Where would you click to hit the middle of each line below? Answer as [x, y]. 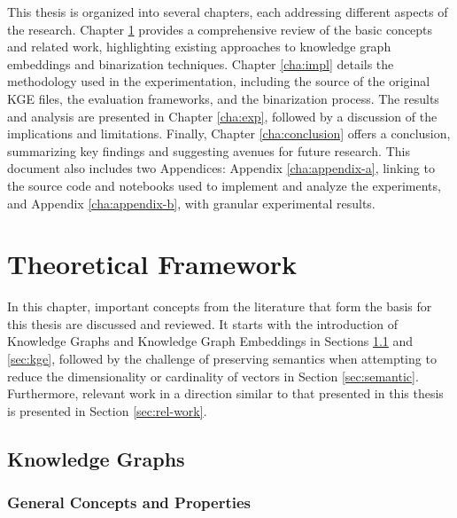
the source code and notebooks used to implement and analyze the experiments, [224, 185]
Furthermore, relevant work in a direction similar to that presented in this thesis [225, 393]
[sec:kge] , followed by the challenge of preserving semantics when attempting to [222, 359]
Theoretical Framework [152, 264]
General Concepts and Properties [129, 502]
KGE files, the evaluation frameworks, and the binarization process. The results [223, 98]
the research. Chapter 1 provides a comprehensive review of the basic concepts [220, 29]
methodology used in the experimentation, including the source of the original [219, 81]
